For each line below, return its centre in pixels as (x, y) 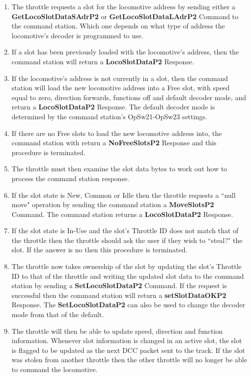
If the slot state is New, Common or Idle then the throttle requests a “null (124, 195)
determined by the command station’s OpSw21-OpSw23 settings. (109, 116)
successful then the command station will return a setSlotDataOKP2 (119, 295)
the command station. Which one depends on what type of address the (118, 26)
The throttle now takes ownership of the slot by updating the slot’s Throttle (126, 266)
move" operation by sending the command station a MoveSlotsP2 (113, 204)
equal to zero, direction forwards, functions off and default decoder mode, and (129, 97)
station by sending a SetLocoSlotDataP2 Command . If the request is (119, 285)
